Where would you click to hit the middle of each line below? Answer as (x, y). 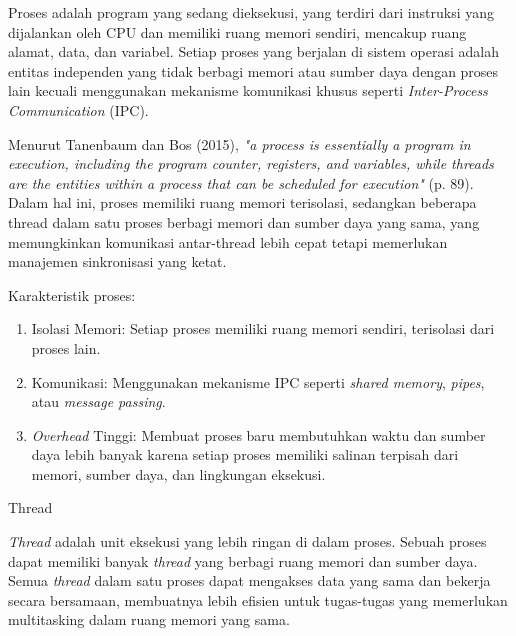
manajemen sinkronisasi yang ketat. (117, 261)
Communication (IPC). (78, 109)
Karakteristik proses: (72, 294)
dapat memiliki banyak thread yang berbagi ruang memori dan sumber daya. (243, 560)
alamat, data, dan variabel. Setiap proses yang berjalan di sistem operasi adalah (253, 51)
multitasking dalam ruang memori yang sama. (149, 619)
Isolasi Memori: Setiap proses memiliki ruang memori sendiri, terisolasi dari (263, 328)
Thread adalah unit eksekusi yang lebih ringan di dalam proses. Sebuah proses (247, 541)
